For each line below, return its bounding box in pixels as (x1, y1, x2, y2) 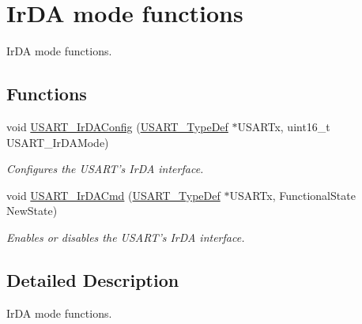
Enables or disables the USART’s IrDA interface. (6, 228, 245, 245)
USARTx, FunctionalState (229, 186, 356, 203)
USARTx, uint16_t (237, 118, 330, 134)
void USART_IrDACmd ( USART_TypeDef (6, 186, 221, 203)
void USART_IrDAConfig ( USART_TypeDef (6, 118, 228, 134)
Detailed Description (6, 267, 179, 292)
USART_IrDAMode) (6, 134, 109, 150)
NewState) (6, 202, 58, 219)
